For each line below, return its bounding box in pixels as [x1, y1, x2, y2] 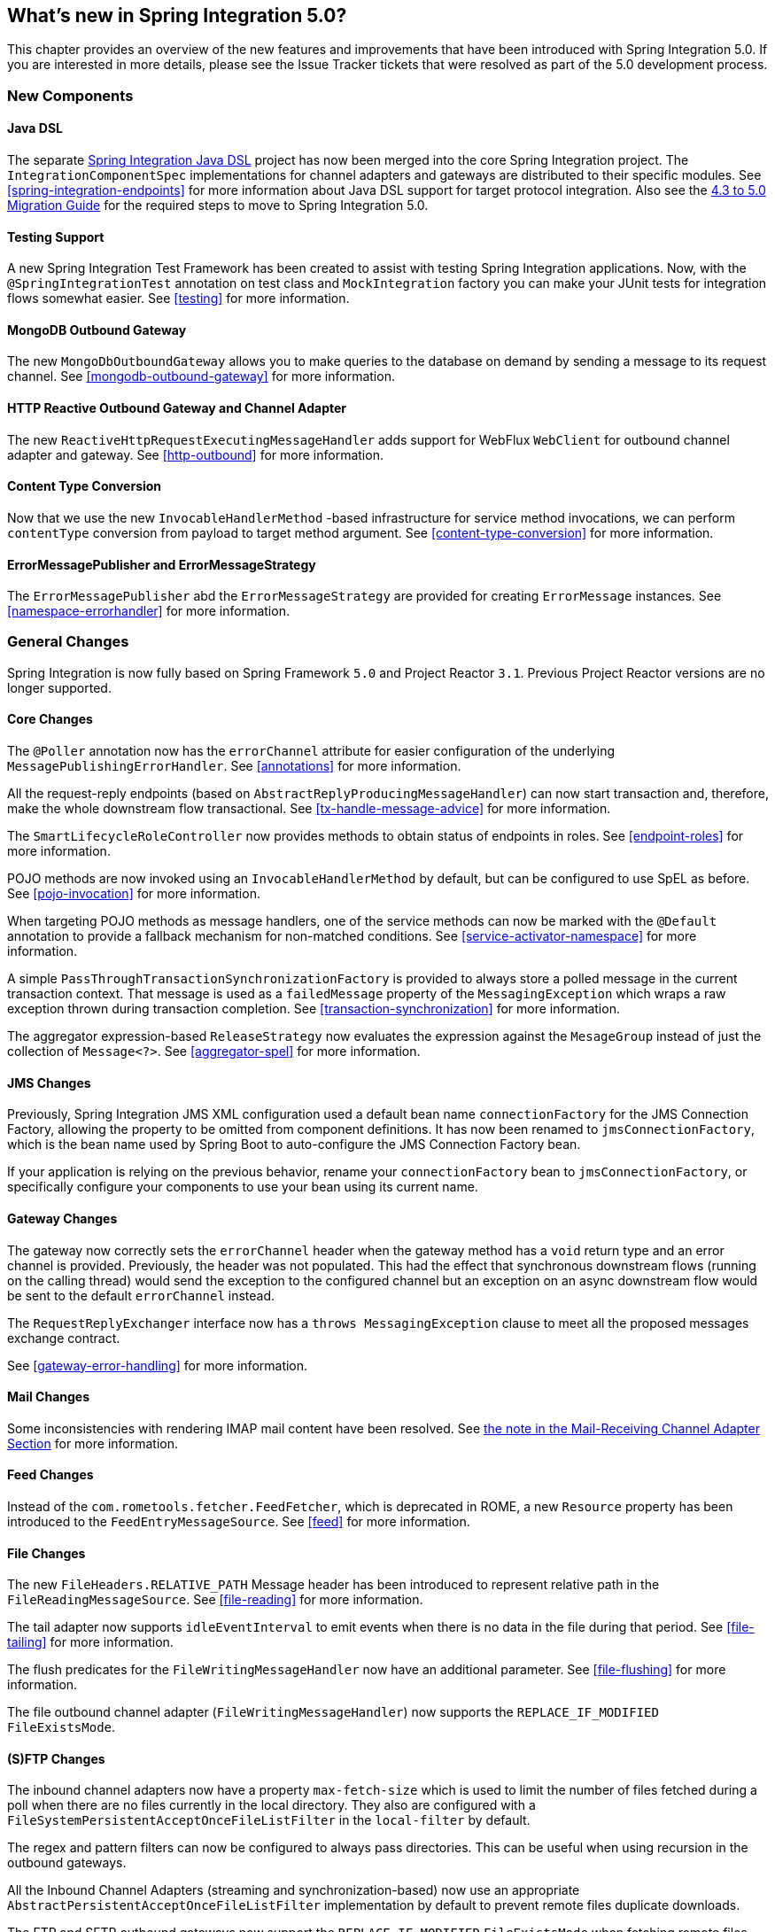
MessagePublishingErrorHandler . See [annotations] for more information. [7, 758, 461, 774]
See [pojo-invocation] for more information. [7, 886, 260, 902]
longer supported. [7, 679, 112, 695]
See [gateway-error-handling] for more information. [7, 1357, 308, 1373]
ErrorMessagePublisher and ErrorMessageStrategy [7, 556, 316, 572]
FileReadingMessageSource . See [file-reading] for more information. [7, 1592, 423, 1608]
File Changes [7, 1545, 86, 1561]
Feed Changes [7, 1467, 94, 1483]
